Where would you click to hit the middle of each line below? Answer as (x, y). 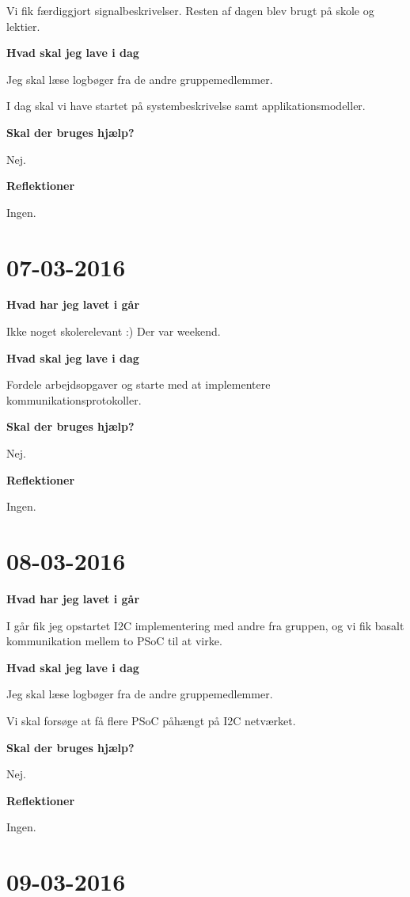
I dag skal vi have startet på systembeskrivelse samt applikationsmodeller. (186, 106)
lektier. (23, 26)
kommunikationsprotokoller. (74, 399)
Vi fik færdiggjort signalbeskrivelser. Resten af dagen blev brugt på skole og (190, 10)
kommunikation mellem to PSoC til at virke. (114, 641)
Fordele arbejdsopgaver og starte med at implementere (139, 384)
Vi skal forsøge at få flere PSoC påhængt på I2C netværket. (151, 720)
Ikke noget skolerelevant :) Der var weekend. (114, 331)
